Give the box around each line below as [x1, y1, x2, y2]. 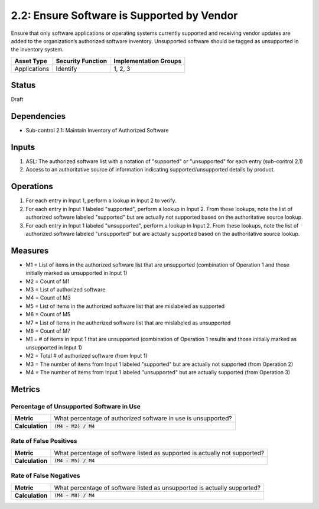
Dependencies [11, 111, 66, 121]
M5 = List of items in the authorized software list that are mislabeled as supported [25, 302, 225, 310]
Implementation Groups [113, 57, 182, 65]
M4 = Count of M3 [25, 294, 71, 301]
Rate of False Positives [11, 437, 78, 445]
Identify [56, 64, 77, 73]
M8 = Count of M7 [25, 327, 71, 334]
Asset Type [14, 57, 47, 65]
